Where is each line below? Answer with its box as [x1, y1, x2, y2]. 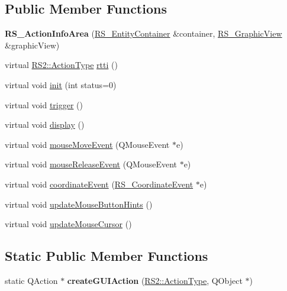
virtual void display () [5, 118, 85, 131]
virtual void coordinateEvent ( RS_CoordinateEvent [5, 177, 194, 190]
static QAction [5, 274, 58, 286]
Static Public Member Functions [5, 247, 208, 265]
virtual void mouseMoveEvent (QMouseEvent [5, 138, 170, 150]
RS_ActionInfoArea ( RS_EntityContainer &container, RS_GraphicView [5, 27, 282, 40]
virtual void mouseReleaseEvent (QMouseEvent [5, 158, 177, 170]
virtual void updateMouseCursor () [5, 218, 132, 230]
